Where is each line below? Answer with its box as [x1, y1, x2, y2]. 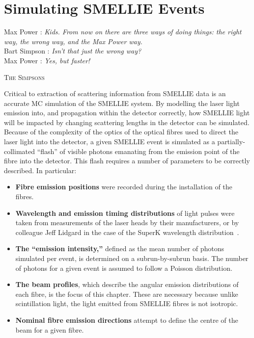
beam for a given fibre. [15, 324, 84, 335]
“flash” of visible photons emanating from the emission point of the [37, 146, 240, 156]
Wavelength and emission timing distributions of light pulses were [15, 208, 235, 218]
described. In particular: [4, 165, 77, 175]
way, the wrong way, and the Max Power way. [4, 36, 142, 46]
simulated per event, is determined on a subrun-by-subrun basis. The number [15, 253, 249, 263]
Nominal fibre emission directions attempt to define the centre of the [15, 314, 238, 325]
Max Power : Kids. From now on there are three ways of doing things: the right [4, 26, 242, 37]
